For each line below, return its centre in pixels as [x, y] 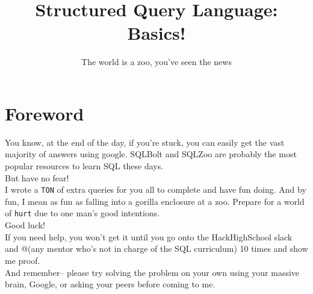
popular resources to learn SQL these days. [84, 166]
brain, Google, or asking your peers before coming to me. [110, 284]
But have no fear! [37, 177]
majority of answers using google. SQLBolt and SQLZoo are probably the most [151, 154]
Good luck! [25, 225]
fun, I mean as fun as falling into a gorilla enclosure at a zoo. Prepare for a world [155, 201]
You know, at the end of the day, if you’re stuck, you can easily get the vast [145, 142]
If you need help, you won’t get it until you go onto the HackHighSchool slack [149, 236]
